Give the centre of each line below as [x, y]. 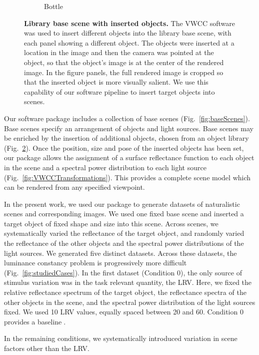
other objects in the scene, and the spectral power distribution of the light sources [130, 302]
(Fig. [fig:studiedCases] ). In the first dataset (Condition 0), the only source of [123, 272]
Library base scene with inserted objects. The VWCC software [129, 23]
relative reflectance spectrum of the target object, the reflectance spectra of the [125, 292]
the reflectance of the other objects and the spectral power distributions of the [124, 243]
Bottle [53, 6]
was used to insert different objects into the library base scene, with [128, 33]
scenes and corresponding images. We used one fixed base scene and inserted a [124, 214]
